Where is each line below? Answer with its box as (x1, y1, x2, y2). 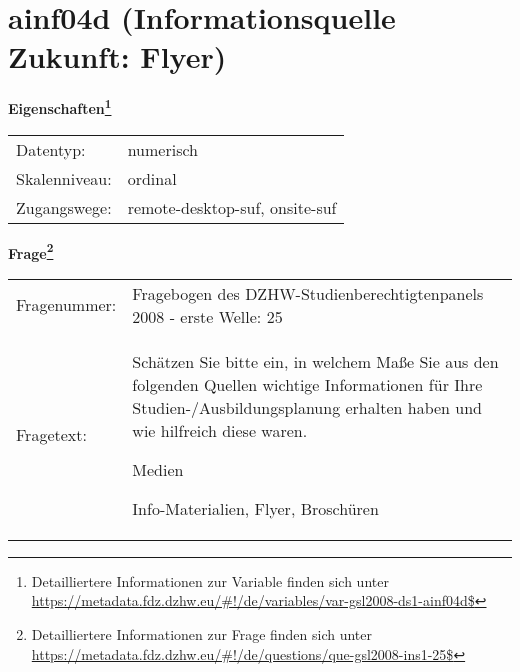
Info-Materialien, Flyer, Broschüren (132, 496, 379, 520)
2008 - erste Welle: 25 (132, 304, 283, 328)
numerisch (127, 137, 198, 161)
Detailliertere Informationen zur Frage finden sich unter (31, 624, 373, 644)
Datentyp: (16, 137, 86, 161)
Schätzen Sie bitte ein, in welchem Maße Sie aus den (132, 349, 499, 373)
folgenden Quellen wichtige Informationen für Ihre (132, 372, 483, 396)
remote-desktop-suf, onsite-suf (127, 195, 337, 219)
